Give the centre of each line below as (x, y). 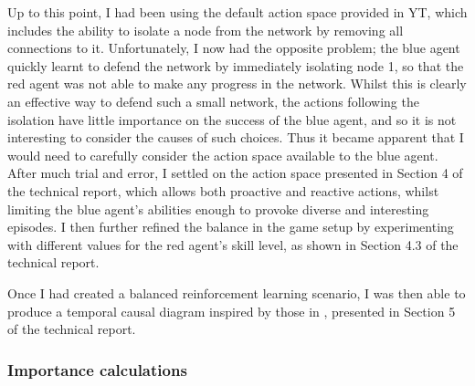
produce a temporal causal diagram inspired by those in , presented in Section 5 (232, 311)
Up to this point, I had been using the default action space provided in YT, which (237, 12)
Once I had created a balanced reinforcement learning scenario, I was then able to (237, 292)
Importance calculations (97, 369)
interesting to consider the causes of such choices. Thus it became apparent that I (236, 137)
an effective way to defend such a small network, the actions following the (213, 101)
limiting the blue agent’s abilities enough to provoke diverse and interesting (218, 209)
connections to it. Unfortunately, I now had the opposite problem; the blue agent (234, 48)
